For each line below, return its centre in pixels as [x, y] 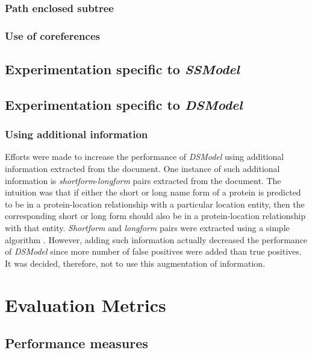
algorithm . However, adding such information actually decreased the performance [156, 239]
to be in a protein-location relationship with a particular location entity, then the [155, 204]
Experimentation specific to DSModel [124, 104]
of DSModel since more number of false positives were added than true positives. [153, 251]
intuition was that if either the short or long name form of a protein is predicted [153, 192]
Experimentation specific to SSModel [122, 69]
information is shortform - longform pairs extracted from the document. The [143, 180]
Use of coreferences [52, 35]
